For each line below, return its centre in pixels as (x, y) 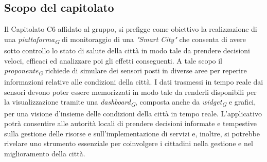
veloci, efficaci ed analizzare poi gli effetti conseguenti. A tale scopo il (113, 60)
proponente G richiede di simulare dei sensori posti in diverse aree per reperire (126, 71)
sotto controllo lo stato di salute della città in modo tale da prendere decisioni (127, 50)
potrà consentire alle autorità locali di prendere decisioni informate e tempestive (130, 123)
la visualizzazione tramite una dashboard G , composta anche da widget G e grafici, (130, 103)
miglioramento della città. (45, 153)
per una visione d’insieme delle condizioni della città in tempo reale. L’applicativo (133, 113)
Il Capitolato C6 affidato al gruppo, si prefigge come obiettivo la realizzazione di (131, 29)
